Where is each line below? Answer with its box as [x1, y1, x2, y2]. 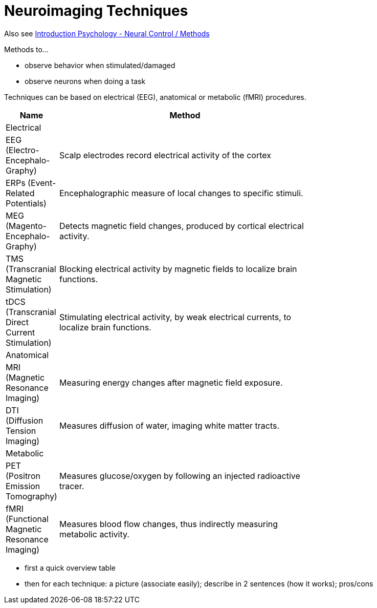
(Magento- [6, 220, 47, 231]
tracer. [59, 480, 84, 491]
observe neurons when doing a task [25, 76, 146, 86]
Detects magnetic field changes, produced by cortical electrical [59, 220, 304, 231]
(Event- [28, 177, 56, 188]
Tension [6, 425, 36, 436]
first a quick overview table [25, 563, 116, 572]
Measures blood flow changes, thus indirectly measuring [59, 518, 278, 529]
